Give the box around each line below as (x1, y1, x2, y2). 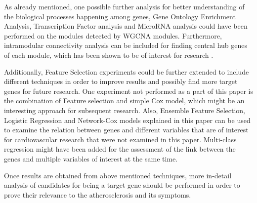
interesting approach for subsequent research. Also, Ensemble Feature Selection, (4, 105, 245, 115)
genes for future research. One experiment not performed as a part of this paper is (4, 85, 253, 96)
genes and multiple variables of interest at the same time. (4, 153, 178, 163)
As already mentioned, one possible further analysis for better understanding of (4, 1, 245, 11)
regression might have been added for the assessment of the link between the (4, 144, 236, 154)
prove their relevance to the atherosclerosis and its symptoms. (4, 189, 191, 200)
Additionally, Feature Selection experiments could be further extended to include (4, 66, 249, 77)
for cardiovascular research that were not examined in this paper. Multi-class (4, 134, 237, 144)
